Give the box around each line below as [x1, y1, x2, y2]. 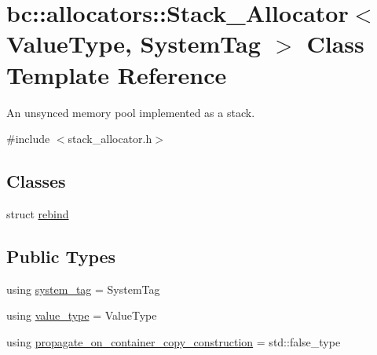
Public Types [6, 243, 116, 268]
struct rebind [6, 205, 69, 221]
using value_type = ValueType [6, 307, 157, 324]
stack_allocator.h [68, 130, 152, 147]
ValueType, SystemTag [6, 27, 261, 60]
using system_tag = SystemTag [6, 280, 160, 297]
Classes [6, 169, 66, 193]
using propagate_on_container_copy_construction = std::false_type [6, 333, 341, 350]
